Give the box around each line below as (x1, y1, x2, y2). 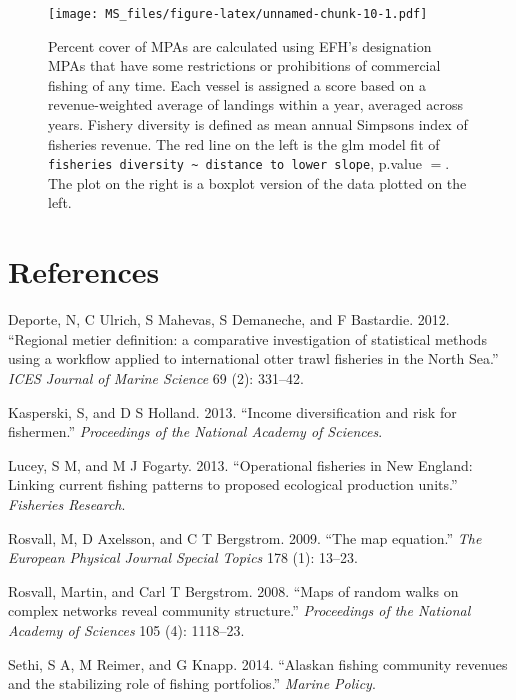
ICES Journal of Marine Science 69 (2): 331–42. (8, 367, 304, 388)
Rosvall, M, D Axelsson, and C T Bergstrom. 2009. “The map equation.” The (8, 527, 482, 548)
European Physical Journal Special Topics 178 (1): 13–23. (8, 547, 358, 568)
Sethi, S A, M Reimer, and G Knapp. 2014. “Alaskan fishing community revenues (8, 653, 508, 674)
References (8, 251, 160, 292)
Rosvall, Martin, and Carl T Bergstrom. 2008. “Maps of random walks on (8, 580, 459, 601)
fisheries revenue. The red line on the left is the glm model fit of (48, 133, 440, 154)
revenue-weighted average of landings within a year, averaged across (48, 94, 463, 115)
